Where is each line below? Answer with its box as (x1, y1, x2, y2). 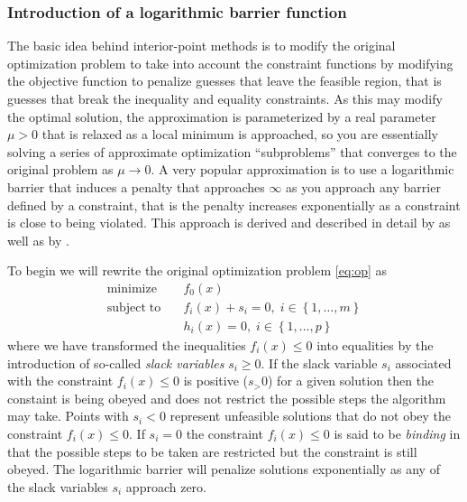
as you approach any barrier (286, 177, 441, 196)
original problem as (7, 160, 114, 179)
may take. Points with (7, 406, 129, 425)
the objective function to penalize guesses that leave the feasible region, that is (7, 71, 442, 90)
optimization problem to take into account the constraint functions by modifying (7, 53, 453, 72)
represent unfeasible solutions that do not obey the (169, 406, 452, 425)
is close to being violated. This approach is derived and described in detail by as (7, 213, 451, 232)
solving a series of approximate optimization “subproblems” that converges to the (7, 142, 457, 161)
